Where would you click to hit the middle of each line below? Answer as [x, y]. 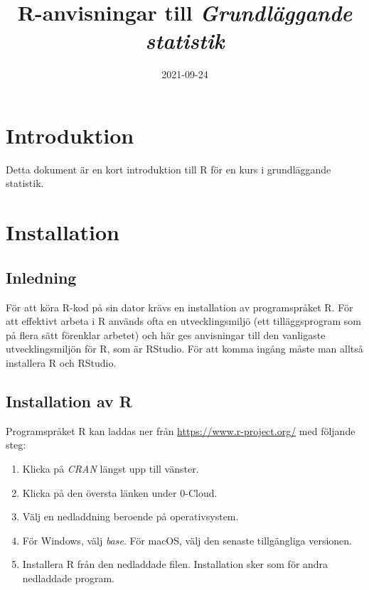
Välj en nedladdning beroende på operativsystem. [130, 516]
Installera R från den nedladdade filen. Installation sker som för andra [175, 564]
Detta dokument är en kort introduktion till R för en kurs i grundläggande [169, 169]
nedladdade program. [69, 578]
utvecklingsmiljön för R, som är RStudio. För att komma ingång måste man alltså [184, 349]
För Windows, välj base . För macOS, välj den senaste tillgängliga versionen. [187, 540]
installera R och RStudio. [61, 362]
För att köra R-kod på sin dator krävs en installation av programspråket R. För [180, 307]
